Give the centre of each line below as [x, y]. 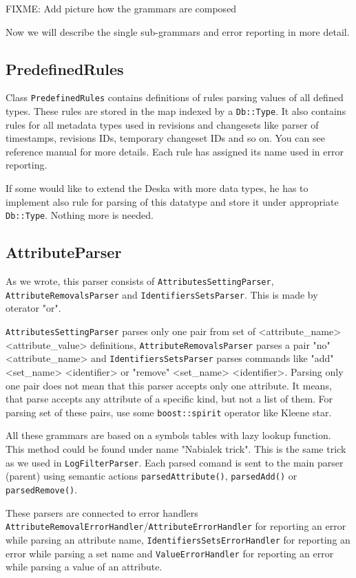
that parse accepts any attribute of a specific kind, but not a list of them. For [169, 399]
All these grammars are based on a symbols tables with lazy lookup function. [168, 435]
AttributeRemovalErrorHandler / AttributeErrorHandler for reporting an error [176, 526]
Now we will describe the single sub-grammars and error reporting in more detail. [178, 31]
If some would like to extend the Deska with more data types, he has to [157, 188]
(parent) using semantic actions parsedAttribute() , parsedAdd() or [151, 476]
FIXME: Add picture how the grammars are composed [121, 8]
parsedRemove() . [42, 489]
